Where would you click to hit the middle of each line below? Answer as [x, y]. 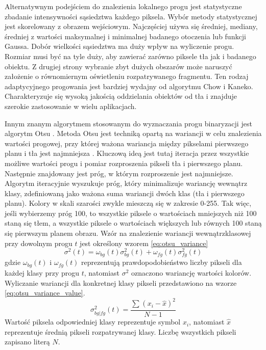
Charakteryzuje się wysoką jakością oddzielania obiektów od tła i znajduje [121, 96]
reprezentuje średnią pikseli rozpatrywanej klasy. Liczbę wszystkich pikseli [120, 331]
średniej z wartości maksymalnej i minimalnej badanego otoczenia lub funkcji [125, 36]
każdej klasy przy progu [42, 272]
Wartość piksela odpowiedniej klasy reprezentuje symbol [93, 322]
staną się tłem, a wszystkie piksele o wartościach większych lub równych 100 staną [133, 223]
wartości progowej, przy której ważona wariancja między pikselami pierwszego [127, 143]
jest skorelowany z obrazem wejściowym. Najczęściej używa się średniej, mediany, [131, 26]
